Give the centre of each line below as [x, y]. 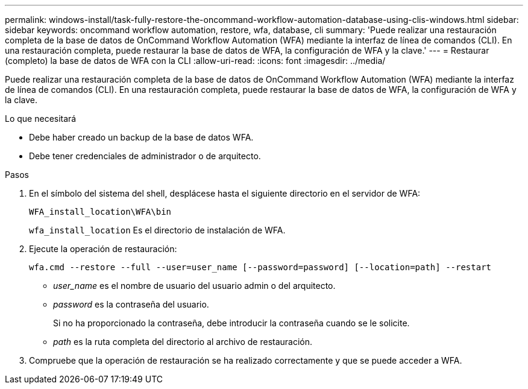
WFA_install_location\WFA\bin [100, 212]
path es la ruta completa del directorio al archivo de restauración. [183, 342]
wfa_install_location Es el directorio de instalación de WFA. [157, 230]
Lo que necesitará [41, 119]
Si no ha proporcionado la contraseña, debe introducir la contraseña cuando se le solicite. [231, 323]
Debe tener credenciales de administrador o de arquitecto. [145, 156]
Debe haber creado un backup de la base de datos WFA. [141, 137]
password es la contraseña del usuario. [131, 304]
